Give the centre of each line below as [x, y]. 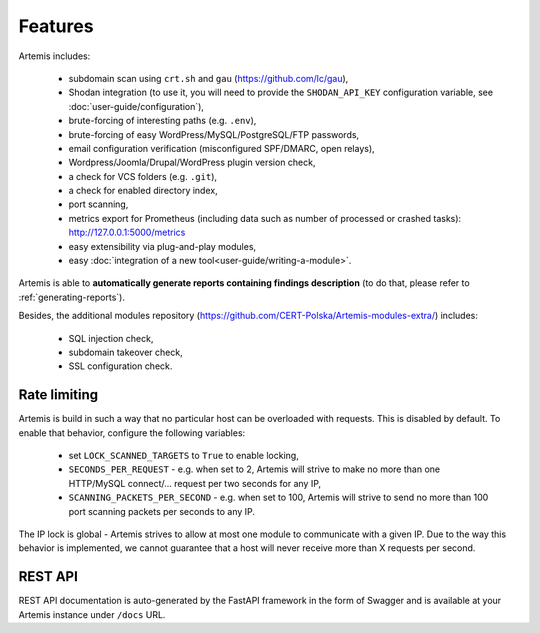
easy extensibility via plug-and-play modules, [162, 246]
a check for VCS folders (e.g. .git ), [143, 176]
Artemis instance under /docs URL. [92, 614]
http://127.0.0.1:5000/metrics [127, 232]
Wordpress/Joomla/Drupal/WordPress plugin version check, [192, 162]
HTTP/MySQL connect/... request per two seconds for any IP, [195, 483]
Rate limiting [58, 395]
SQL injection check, [111, 338]
